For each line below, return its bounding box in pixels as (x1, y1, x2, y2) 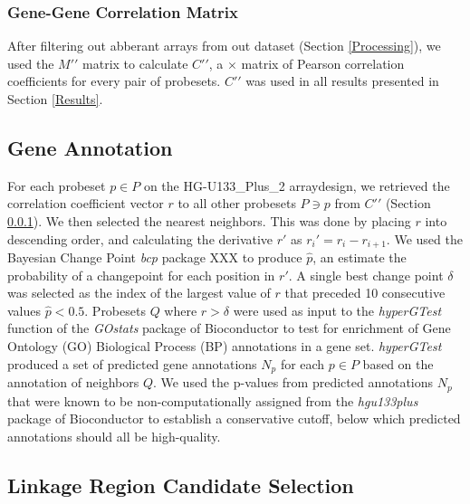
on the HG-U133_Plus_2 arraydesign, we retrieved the (143, 176, 450, 195)
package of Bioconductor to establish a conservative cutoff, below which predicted (7, 409, 461, 428)
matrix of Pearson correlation (241, 53, 405, 72)
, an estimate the (312, 248, 407, 267)
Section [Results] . (7, 90, 103, 108)
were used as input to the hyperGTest (233, 300, 442, 319)
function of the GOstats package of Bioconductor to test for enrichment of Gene (7, 319, 451, 338)
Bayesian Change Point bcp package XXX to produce (7, 248, 302, 267)
